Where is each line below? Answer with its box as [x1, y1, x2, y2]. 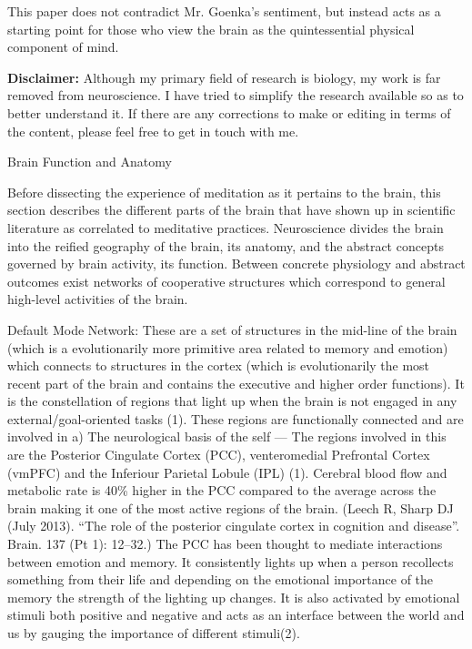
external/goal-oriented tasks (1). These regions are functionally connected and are [7, 409, 464, 428]
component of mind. [7, 37, 119, 56]
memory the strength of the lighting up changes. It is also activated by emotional [7, 587, 460, 606]
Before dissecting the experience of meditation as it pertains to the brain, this [7, 182, 441, 201]
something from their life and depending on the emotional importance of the [7, 570, 434, 589]
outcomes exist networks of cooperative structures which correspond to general [7, 271, 446, 290]
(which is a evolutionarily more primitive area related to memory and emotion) [7, 338, 448, 357]
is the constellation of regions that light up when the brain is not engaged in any [7, 391, 457, 411]
